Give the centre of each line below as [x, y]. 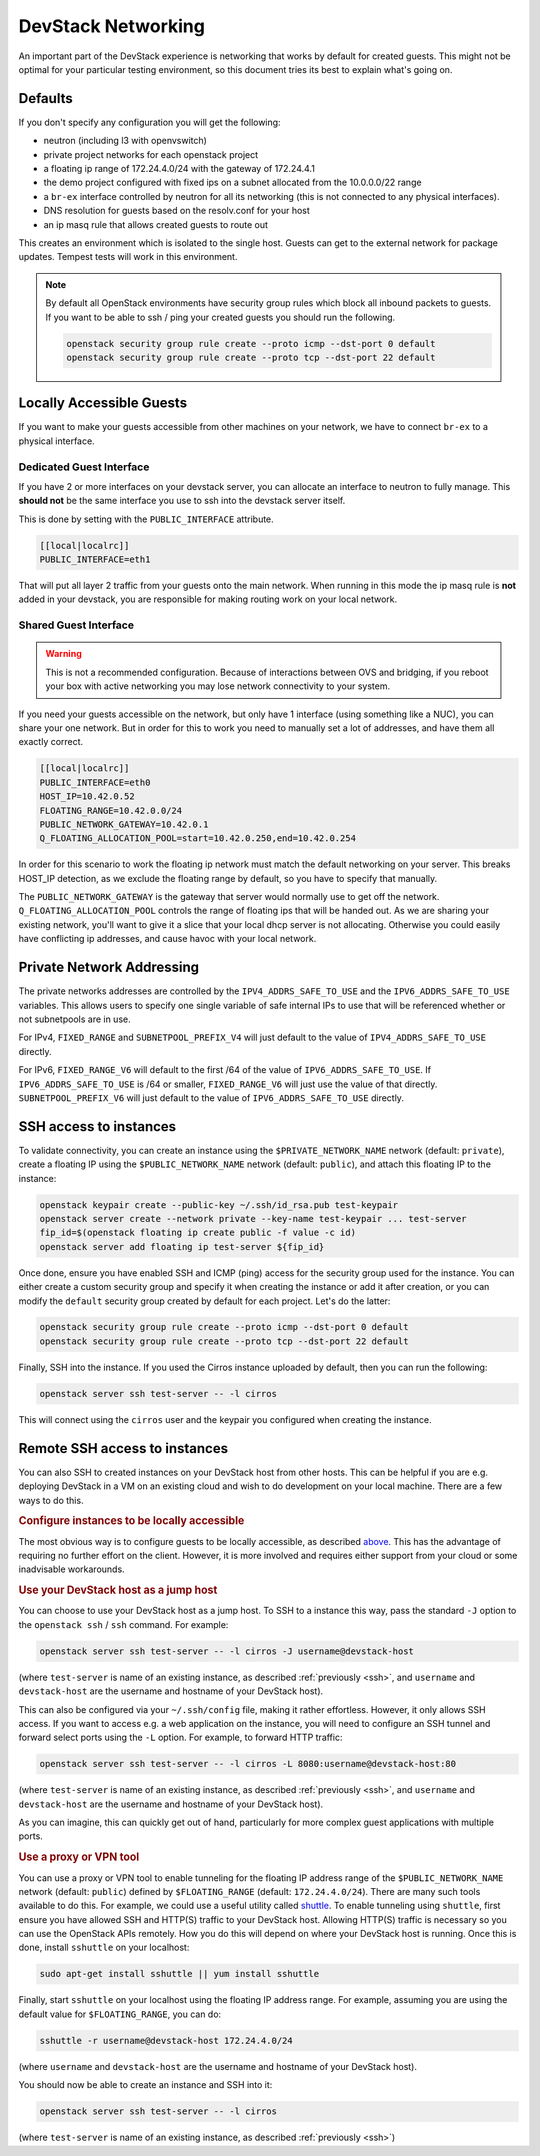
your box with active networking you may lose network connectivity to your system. [217, 686]
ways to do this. [51, 1500]
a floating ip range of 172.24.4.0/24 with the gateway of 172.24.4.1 [179, 169]
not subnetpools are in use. [74, 1019]
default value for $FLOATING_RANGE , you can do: [120, 2014]
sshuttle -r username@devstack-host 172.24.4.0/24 [166, 2040]
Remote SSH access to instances [123, 1448]
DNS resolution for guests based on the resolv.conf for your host [176, 211]
